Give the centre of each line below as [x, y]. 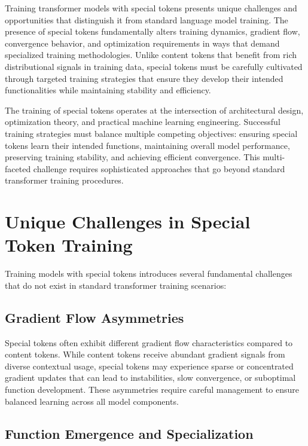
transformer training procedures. [64, 180]
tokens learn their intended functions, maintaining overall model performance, [147, 145]
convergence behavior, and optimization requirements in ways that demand [142, 43]
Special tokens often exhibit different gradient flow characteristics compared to [149, 342]
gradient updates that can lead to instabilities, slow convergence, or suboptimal [150, 378]
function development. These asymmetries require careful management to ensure [152, 389]
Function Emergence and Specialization [129, 433]
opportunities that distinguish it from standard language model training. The [147, 19]
